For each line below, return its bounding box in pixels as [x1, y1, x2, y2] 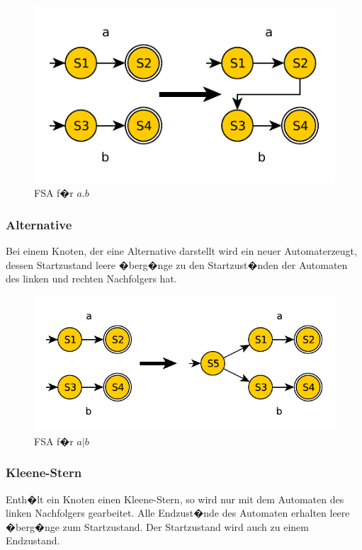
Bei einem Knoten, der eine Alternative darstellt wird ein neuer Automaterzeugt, [6, 244, 357, 258]
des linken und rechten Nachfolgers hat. [6, 271, 177, 286]
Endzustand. [6, 533, 60, 548]
